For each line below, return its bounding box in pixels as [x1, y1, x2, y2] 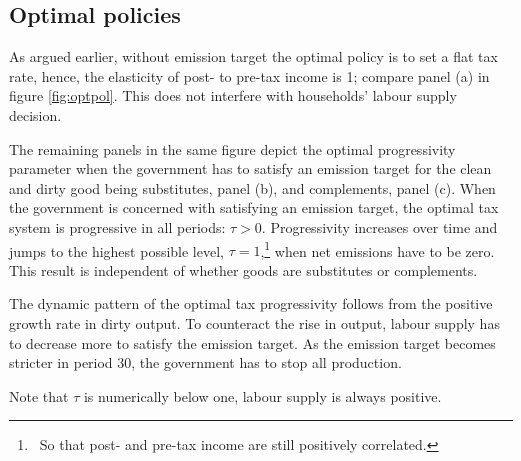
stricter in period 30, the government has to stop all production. [9, 352, 402, 373]
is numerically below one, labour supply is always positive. [83, 385, 442, 406]
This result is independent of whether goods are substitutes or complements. [9, 259, 478, 280]
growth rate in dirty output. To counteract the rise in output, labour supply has [9, 312, 500, 333]
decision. [9, 104, 62, 125]
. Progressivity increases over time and [261, 216, 498, 237]
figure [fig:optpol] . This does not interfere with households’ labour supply [9, 85, 457, 106]
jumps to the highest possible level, [9, 240, 224, 261]
